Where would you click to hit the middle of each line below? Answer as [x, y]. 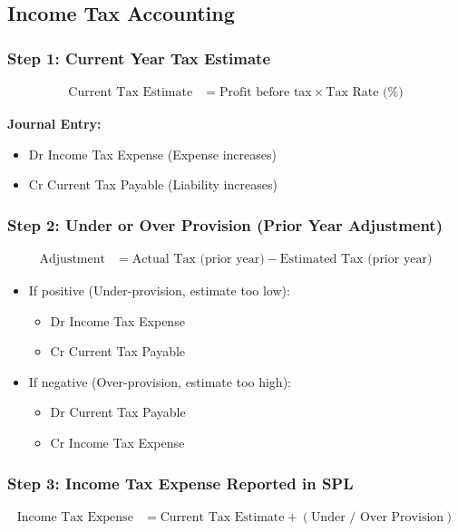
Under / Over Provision [377, 517]
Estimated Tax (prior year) [356, 260]
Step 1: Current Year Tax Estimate [139, 58]
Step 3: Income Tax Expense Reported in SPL [180, 483]
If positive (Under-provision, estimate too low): [159, 290]
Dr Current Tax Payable [118, 412]
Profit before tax [266, 93]
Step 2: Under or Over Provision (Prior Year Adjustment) [225, 224]
